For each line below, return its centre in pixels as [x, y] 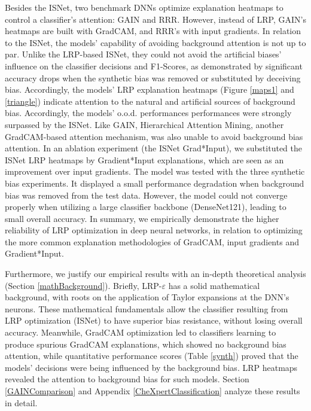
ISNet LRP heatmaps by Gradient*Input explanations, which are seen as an [144, 159]
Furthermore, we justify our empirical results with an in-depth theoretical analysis [155, 274]
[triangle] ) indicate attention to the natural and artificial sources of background [150, 101]
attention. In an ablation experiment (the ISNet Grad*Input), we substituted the [153, 148]
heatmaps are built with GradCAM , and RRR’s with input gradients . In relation [153, 31]
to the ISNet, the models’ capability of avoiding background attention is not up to [155, 42]
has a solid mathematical [214, 285]
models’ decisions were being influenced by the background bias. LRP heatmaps [151, 367]
